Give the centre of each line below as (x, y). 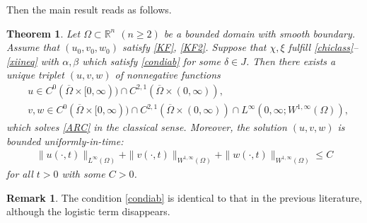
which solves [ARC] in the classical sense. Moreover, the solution (147, 127)
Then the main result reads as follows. (89, 9)
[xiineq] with (33, 61)
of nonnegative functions (168, 75)
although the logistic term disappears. (88, 211)
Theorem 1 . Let (43, 33)
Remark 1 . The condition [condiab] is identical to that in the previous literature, (184, 197)
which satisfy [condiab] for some (151, 61)
